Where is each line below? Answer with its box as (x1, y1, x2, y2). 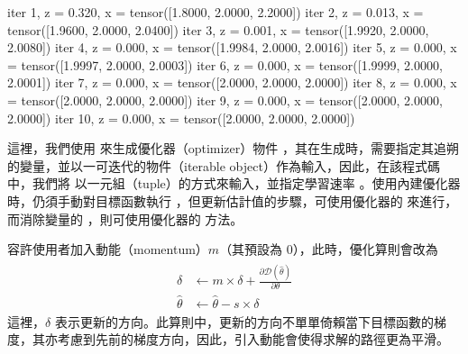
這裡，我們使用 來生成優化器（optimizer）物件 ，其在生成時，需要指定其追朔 (7, 139, 459, 158)
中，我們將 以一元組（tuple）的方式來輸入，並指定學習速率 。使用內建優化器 (7, 174, 461, 193)
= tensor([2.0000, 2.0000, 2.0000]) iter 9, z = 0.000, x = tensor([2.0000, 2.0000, (7, 90, 443, 109)
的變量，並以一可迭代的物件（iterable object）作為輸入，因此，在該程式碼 (7, 156, 440, 175)
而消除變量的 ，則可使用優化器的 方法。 (7, 209, 243, 228)
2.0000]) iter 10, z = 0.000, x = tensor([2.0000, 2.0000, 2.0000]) (7, 108, 355, 127)
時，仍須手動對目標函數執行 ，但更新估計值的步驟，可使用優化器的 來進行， (7, 191, 458, 210)
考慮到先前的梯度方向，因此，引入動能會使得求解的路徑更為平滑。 (57, 330, 449, 349)
